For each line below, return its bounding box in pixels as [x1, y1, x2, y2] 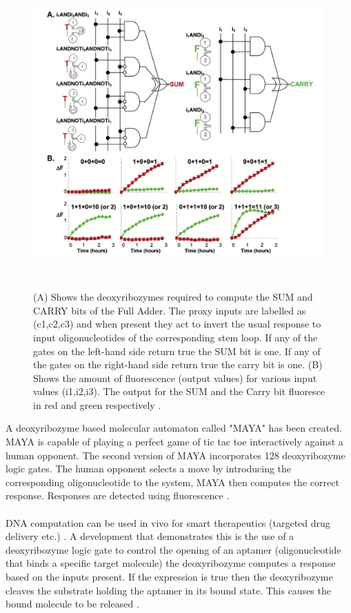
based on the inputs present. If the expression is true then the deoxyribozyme [6, 570, 333, 583]
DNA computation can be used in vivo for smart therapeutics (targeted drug [6, 515, 330, 530]
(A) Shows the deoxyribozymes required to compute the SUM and [33, 290, 313, 304]
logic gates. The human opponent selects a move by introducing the [6, 461, 292, 476]
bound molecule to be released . [6, 596, 139, 611]
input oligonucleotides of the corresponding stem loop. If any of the [33, 330, 318, 344]
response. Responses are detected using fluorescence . [6, 488, 230, 503]
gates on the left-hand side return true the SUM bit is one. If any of [33, 343, 321, 358]
